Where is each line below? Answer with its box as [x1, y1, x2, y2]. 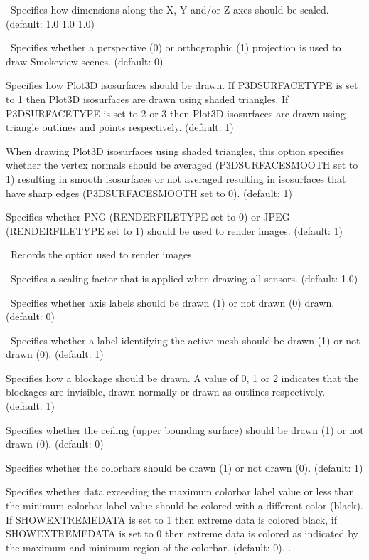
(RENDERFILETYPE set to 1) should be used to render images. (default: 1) [6, 223, 343, 238]
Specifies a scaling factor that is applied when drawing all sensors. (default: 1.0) [10, 270, 358, 285]
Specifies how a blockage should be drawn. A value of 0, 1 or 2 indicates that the [6, 370, 358, 385]
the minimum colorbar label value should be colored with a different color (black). [6, 498, 363, 513]
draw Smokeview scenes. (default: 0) [6, 53, 164, 68]
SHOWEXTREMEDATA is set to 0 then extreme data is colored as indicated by [6, 526, 359, 541]
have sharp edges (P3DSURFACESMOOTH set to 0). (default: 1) [6, 185, 292, 200]
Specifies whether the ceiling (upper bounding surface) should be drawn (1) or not [6, 422, 364, 437]
